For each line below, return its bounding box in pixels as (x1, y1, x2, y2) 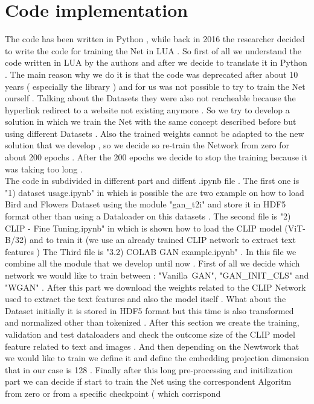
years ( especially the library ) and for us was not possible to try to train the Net (5, 80, 306, 92)
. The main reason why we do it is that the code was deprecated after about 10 (5, 68, 298, 80)
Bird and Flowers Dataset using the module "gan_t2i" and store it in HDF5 (5, 198, 286, 210)
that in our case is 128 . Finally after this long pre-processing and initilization (5, 363, 293, 376)
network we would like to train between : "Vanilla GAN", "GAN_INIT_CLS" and (5, 269, 309, 281)
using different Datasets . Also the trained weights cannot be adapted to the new (5, 127, 304, 139)
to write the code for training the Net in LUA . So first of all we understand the (5, 44, 301, 57)
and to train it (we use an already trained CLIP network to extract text (30, 233, 296, 246)
